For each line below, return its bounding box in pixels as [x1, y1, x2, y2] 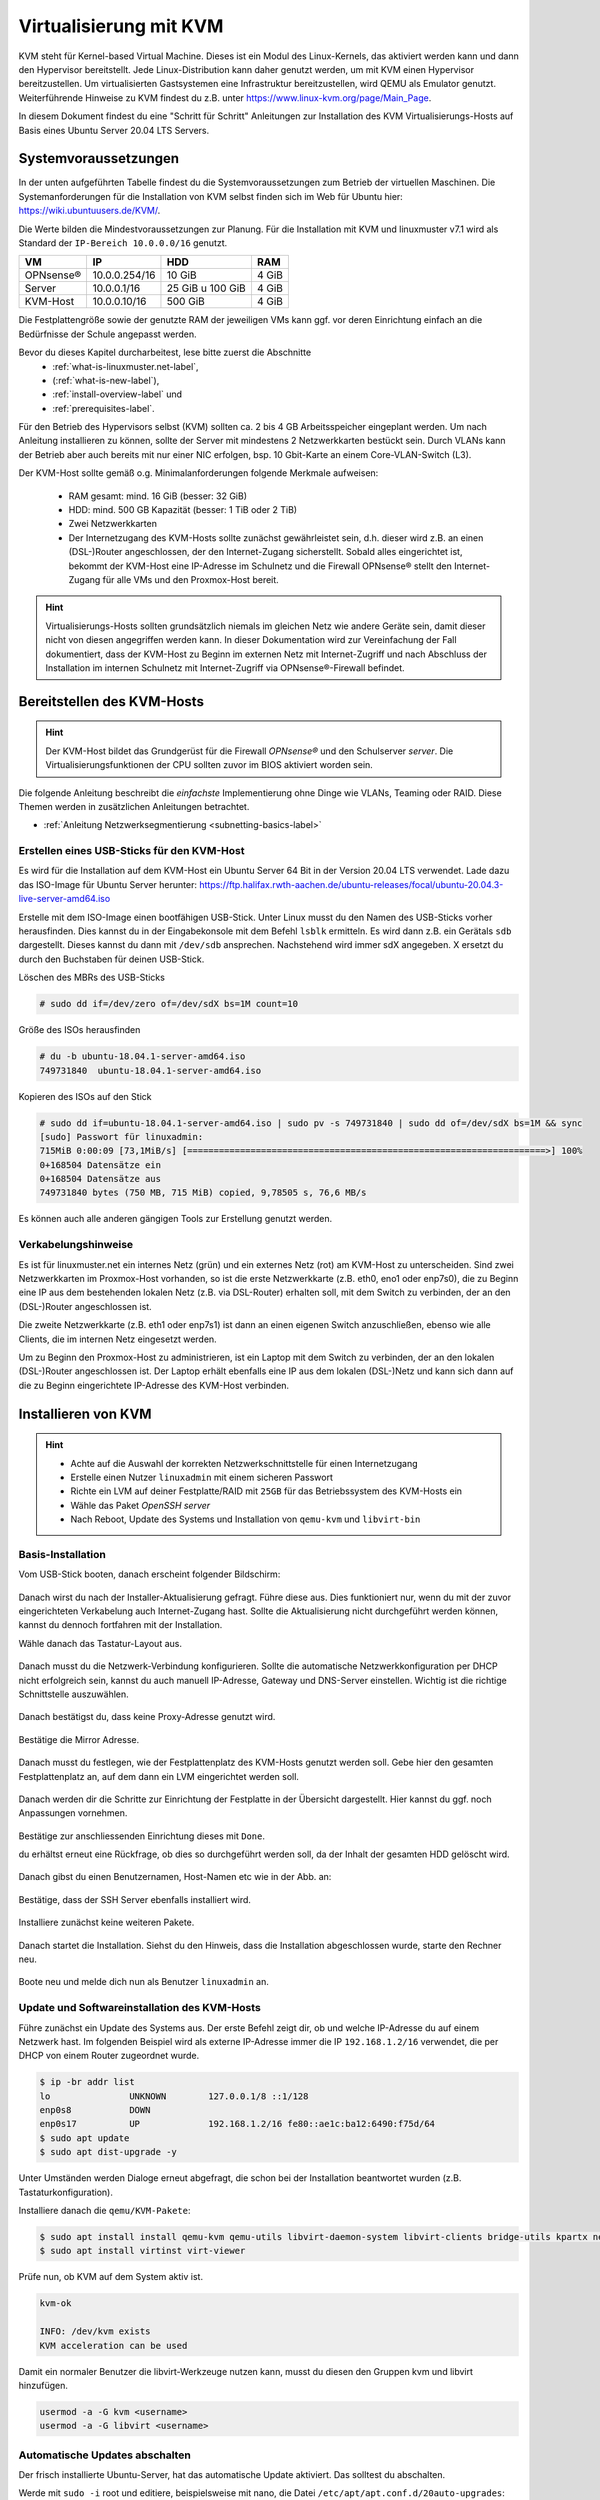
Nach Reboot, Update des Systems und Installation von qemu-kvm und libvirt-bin [70, 1513, 421, 1525]
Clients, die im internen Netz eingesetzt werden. [18, 1333, 217, 1345]
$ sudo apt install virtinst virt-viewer [39, 2245, 246, 2257]
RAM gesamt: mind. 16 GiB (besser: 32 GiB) [68, 490, 248, 502]
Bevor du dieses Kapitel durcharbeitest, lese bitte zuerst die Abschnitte [18, 346, 312, 359]
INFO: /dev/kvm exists [39, 2326, 151, 2337]
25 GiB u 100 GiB [166, 281, 246, 295]
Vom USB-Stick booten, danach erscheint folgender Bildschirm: [18, 1568, 281, 1580]
